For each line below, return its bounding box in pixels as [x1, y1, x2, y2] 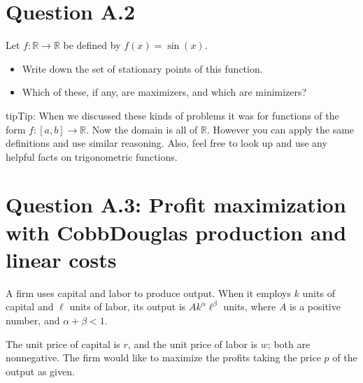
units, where [223, 299, 276, 314]
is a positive [290, 299, 341, 314]
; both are [267, 336, 311, 351]
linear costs [6, 245, 117, 273]
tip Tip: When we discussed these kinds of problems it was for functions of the [6, 108, 339, 122]
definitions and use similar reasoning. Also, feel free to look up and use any [6, 136, 327, 150]
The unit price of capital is [6, 336, 120, 351]
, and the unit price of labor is [127, 336, 258, 351]
